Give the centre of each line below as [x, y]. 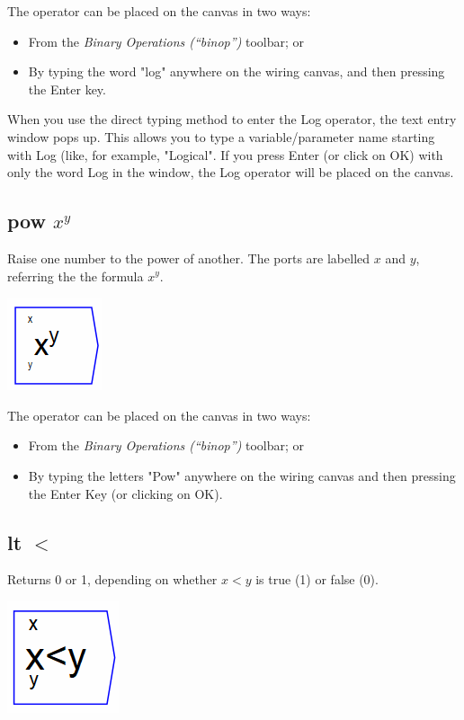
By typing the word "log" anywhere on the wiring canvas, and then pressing [236, 71]
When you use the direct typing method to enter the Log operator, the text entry [232, 119]
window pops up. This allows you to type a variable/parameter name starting [221, 136]
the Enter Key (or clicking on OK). [125, 493]
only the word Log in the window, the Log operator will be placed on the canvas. [231, 172]
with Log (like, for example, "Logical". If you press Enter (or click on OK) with [225, 154]
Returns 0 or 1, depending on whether [112, 579]
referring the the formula [76, 276]
